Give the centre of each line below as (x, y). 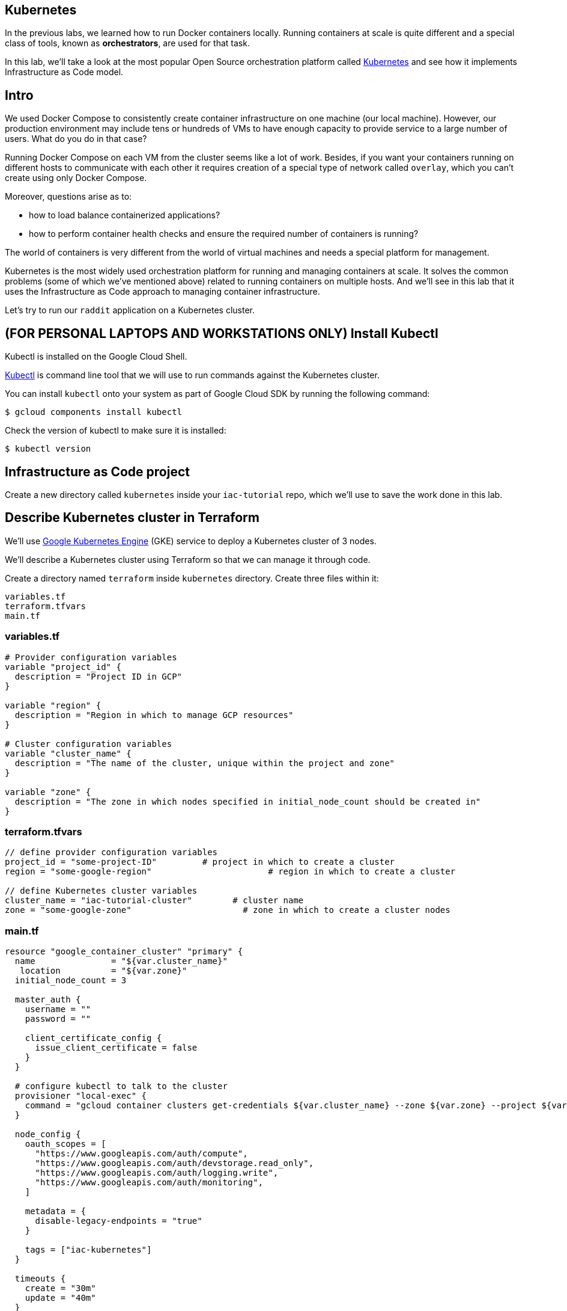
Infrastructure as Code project (97, 471)
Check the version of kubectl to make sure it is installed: (116, 431)
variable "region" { (53, 705)
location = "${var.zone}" (104, 971)
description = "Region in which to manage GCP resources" (154, 715)
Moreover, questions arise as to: (68, 197)
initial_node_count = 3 (71, 981)
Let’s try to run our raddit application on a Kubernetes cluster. (130, 310)
